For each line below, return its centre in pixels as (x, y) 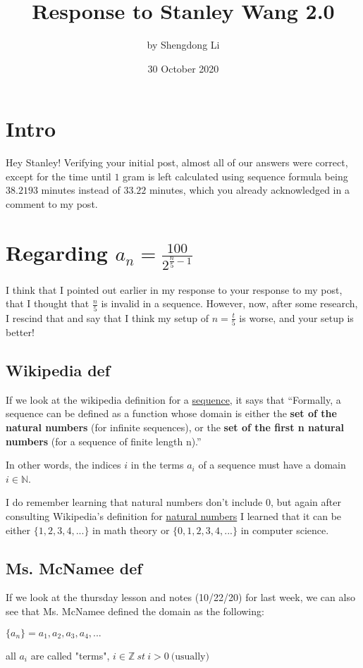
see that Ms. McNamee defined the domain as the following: (135, 611)
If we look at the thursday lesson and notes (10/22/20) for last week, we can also (180, 597)
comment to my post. (52, 204)
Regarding (57, 252)
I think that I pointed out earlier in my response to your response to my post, (174, 289)
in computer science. (285, 530)
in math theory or (131, 530)
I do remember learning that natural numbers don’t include (134, 502)
